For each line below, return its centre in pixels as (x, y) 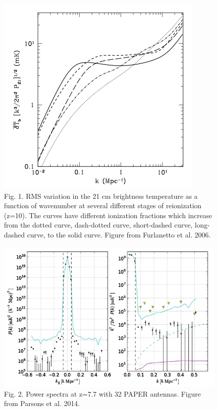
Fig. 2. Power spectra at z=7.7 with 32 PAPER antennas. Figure (103, 393)
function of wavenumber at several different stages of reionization (103, 205)
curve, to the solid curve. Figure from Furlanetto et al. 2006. (119, 234)
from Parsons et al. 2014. (42, 403)
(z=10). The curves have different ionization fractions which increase (108, 215)
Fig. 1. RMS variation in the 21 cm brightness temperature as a (101, 196)
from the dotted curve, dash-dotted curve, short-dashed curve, (98, 225)
